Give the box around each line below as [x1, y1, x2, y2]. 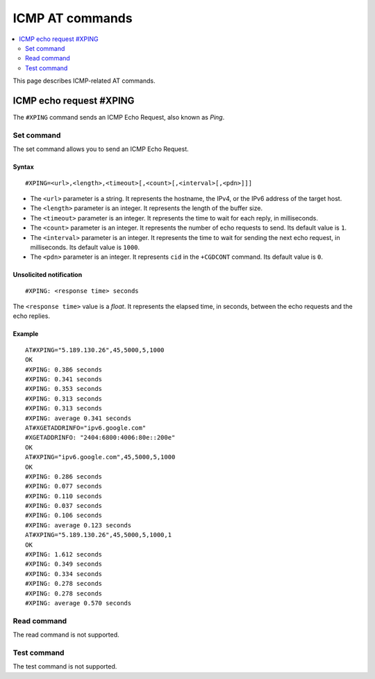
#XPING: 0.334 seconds [25, 570, 103, 577]
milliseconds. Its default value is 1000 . [30, 243, 140, 251]
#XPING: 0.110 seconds [25, 492, 103, 500]
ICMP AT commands [12, 10, 133, 26]
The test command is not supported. [12, 662, 117, 671]
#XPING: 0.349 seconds [25, 560, 103, 568]
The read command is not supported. [12, 630, 119, 639]
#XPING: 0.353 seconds [25, 385, 103, 393]
